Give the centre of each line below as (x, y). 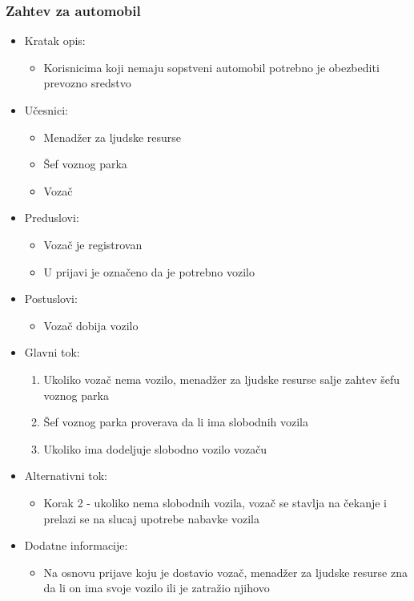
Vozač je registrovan (93, 244)
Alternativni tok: (66, 476)
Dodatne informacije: (76, 545)
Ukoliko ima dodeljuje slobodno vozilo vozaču (155, 448)
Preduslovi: (52, 218)
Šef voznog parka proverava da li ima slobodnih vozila (176, 422)
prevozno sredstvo (87, 83)
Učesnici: (46, 110)
